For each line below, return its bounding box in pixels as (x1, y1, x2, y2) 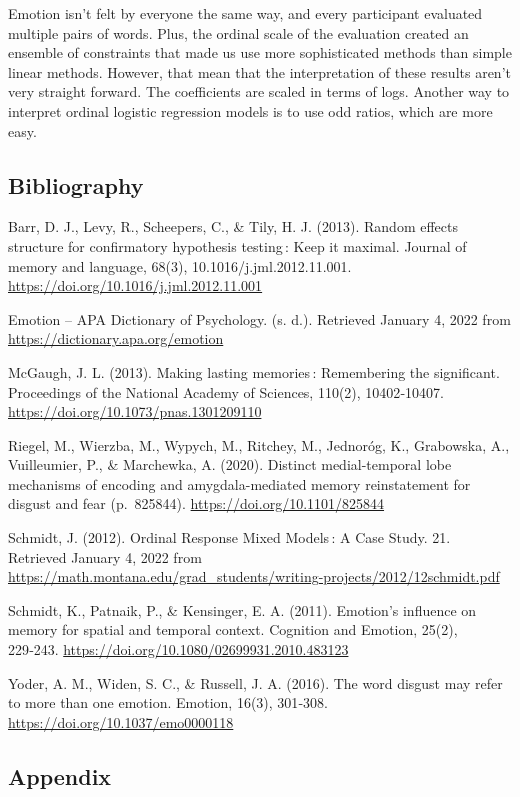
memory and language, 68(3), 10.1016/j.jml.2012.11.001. (8, 255, 352, 276)
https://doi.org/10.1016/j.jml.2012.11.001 (8, 275, 263, 296)
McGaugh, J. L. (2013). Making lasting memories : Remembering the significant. (8, 361, 500, 382)
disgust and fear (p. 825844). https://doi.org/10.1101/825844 (8, 493, 385, 514)
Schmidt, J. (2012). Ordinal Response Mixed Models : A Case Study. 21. (8, 527, 451, 548)
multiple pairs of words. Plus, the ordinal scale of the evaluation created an (8, 22, 469, 43)
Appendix (8, 760, 112, 791)
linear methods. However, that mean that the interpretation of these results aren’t (8, 61, 511, 82)
